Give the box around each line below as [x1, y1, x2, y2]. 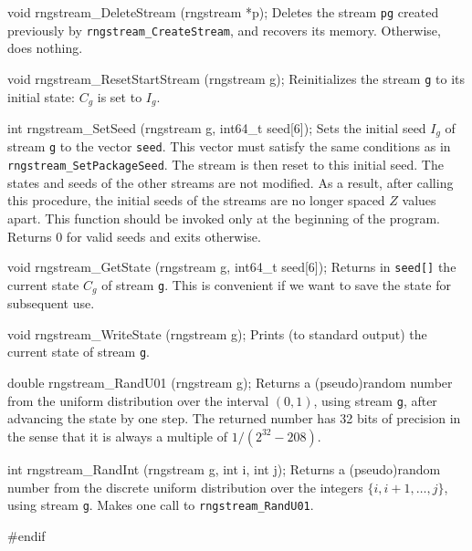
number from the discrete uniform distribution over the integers [7, 477, 363, 496]
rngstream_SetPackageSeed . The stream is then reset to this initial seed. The [7, 155, 444, 174]
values [402, 191, 436, 210]
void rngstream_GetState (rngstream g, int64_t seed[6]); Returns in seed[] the [7, 257, 456, 276]
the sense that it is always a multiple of [7, 426, 227, 445]
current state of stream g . [7, 342, 150, 361]
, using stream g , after [313, 390, 437, 410]
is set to [97, 87, 142, 106]
